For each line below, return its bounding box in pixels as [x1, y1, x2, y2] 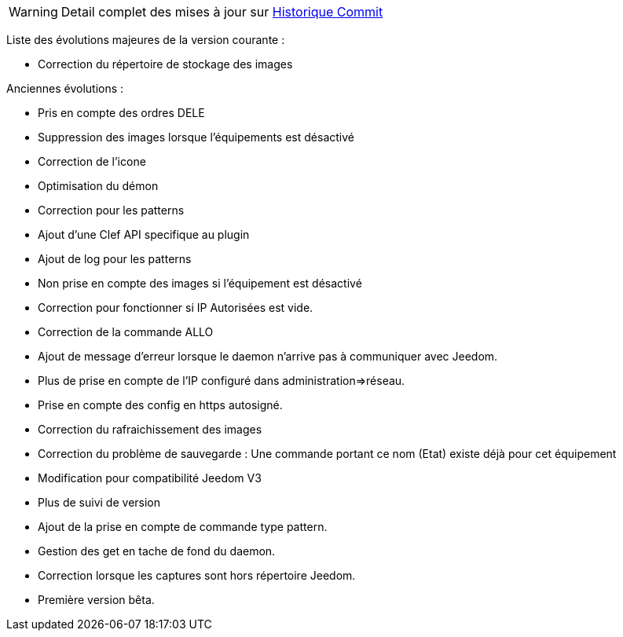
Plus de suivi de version [38, 496, 161, 509]
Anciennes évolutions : [6, 82, 124, 95]
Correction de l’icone [38, 155, 146, 168]
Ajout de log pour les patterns [38, 252, 192, 265]
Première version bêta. [38, 593, 155, 606]
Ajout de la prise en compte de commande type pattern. [38, 520, 328, 533]
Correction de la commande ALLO [38, 325, 214, 339]
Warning [9, 4, 58, 20]
